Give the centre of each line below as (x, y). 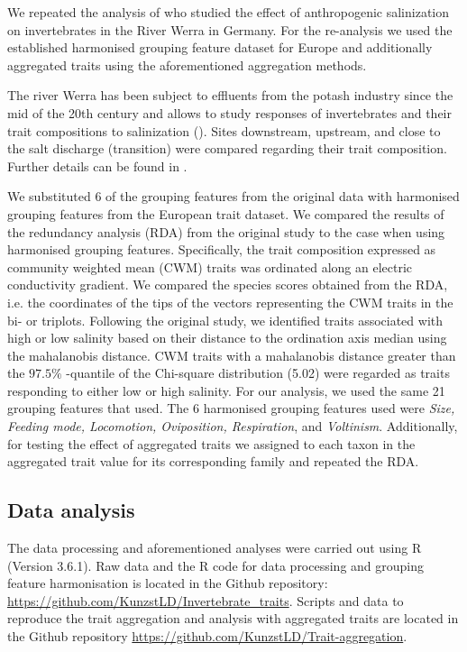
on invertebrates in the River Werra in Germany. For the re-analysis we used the (230, 29)
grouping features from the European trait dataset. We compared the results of (226, 213)
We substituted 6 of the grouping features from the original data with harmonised (233, 196)
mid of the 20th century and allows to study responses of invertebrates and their (229, 112)
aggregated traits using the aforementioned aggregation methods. (187, 64)
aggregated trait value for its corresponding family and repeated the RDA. (213, 461)
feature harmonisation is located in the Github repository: (168, 583)
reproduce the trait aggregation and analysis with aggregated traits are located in (233, 618)
